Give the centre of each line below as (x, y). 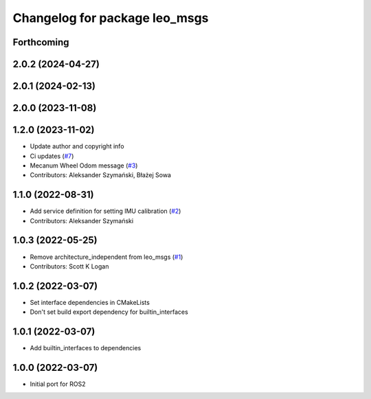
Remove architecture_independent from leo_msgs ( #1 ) (106, 257)
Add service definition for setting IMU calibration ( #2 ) (105, 211)
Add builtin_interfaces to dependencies (86, 348)
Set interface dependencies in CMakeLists (90, 302)
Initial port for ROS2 (58, 384)
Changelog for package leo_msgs (111, 18)
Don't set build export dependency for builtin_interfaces (109, 312)
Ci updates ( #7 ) (52, 156)
